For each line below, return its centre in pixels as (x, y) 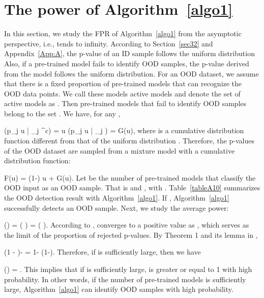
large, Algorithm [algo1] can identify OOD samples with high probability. (119, 289)
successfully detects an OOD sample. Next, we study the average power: (116, 207)
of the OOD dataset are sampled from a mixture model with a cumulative (120, 150)
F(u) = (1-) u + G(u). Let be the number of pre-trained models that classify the (130, 177)
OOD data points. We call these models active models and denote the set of (122, 93)
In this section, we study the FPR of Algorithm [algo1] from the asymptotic (123, 33)
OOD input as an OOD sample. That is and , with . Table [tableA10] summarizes (132, 188)
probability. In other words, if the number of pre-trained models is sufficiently (125, 279)
